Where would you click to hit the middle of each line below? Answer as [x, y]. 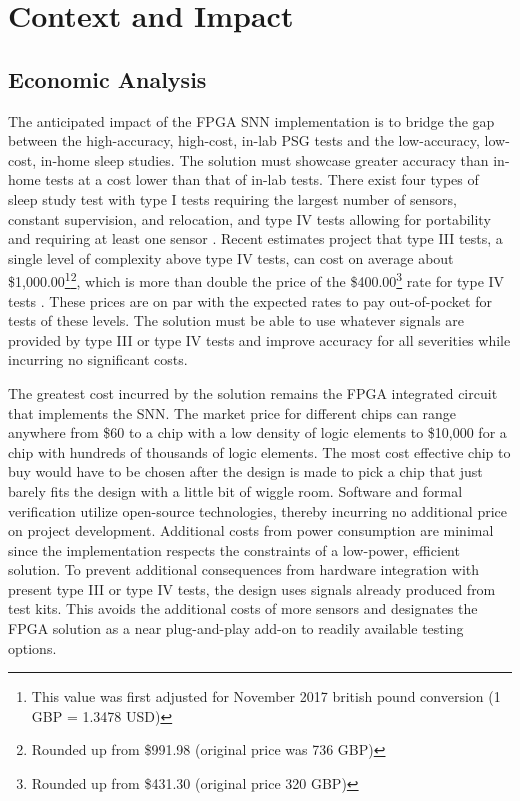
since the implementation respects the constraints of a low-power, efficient [234, 549]
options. [32, 647]
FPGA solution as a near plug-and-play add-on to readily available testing [236, 628]
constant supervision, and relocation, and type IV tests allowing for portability [249, 218]
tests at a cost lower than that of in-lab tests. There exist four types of [262, 179]
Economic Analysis [107, 78]
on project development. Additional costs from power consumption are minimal [251, 530]
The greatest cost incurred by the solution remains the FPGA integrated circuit [253, 392]
